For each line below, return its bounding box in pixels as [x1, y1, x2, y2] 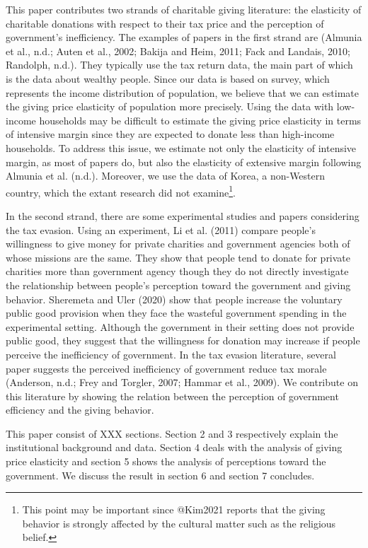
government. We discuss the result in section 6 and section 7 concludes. [6, 467, 315, 482]
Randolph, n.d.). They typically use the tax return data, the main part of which [6, 57, 353, 72]
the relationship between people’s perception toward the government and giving [6, 277, 351, 292]
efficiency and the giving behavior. [6, 402, 154, 417]
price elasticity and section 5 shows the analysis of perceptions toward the [6, 454, 326, 469]
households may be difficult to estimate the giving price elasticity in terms [39, 112, 362, 127]
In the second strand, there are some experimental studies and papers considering [6, 208, 360, 223]
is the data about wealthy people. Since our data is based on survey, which [6, 71, 330, 86]
